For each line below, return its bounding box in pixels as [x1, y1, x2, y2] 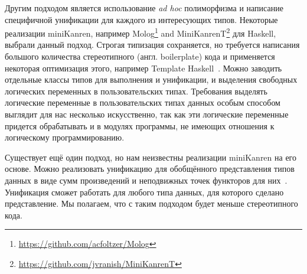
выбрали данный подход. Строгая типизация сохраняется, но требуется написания [5, 38, 300, 51]
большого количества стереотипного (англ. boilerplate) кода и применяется [5, 50, 275, 63]
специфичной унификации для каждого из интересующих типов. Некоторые [5, 13, 278, 25]
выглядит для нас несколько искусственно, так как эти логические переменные [5, 108, 289, 120]
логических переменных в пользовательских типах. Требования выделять [5, 84, 267, 97]
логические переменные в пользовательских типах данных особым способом [5, 96, 280, 109]
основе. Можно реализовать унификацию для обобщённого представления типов [5, 162, 295, 175]
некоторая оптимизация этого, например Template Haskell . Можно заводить [5, 61, 282, 74]
